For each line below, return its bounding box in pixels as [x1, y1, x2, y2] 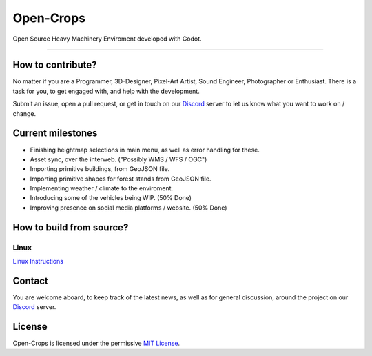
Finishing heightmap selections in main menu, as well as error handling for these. [30, 146, 260, 154]
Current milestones [12, 128, 98, 139]
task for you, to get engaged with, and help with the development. [12, 87, 200, 95]
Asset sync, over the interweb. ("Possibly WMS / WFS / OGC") [30, 155, 207, 164]
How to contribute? [12, 59, 97, 71]
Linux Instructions [12, 257, 64, 266]
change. [12, 109, 37, 117]
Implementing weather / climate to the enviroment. [30, 184, 174, 192]
